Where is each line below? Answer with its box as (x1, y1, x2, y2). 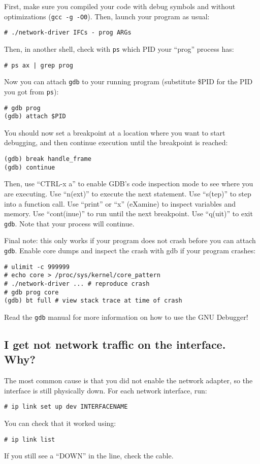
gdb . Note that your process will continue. (4, 218, 135, 228)
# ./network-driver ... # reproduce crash (4, 280, 150, 287)
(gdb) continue (4, 163, 55, 171)
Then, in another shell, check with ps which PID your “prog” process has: (4, 43, 234, 54)
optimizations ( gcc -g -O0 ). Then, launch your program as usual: (4, 11, 210, 21)
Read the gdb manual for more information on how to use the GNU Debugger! (4, 311, 248, 322)
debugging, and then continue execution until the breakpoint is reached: (4, 137, 228, 148)
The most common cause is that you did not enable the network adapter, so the (4, 375, 253, 386)
